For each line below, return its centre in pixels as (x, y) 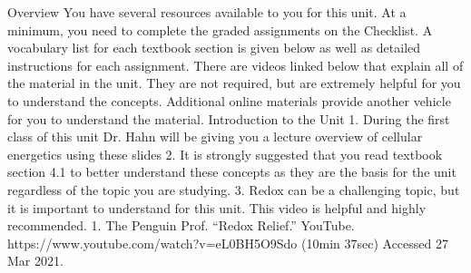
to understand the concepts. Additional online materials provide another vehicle (229, 100)
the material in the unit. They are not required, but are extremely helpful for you (234, 83)
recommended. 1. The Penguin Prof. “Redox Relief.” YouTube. (181, 225)
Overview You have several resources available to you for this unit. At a (207, 12)
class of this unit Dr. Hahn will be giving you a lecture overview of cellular (215, 136)
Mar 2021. (35, 261)
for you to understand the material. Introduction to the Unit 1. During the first (229, 118)
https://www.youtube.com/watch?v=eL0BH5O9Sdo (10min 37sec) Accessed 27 (228, 243)
